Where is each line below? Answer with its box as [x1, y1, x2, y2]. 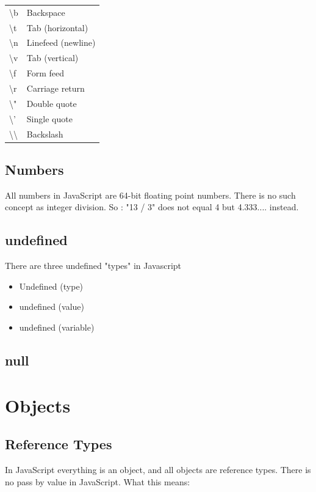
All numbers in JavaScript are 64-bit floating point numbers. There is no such [5, 188, 296, 201]
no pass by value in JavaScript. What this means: [5, 475, 190, 488]
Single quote [26, 112, 73, 125]
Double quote [26, 97, 77, 109]
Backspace [26, 6, 65, 18]
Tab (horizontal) [26, 21, 88, 34]
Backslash [26, 127, 63, 140]
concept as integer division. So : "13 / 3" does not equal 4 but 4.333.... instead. [5, 200, 299, 213]
